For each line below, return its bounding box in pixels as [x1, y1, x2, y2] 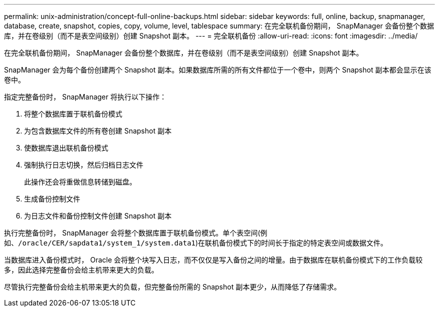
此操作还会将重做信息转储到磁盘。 [24, 177, 136, 186]
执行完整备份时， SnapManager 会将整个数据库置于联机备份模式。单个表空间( [4, 228, 261, 237]
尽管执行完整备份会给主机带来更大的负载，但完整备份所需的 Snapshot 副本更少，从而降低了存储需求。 [4, 282, 341, 291]
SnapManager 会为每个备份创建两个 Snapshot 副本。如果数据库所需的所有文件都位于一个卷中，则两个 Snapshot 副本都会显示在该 [4, 65, 431, 74]
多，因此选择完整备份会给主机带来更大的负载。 [4, 265, 158, 274]
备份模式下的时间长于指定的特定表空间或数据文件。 [219, 238, 388, 247]
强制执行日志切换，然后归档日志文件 [24, 160, 143, 169]
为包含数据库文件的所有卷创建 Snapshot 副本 [24, 126, 172, 135]
